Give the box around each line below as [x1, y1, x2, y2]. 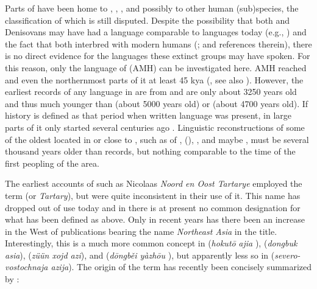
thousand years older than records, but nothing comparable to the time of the [5, 145, 296, 158]
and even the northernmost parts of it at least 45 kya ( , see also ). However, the [5, 73, 304, 86]
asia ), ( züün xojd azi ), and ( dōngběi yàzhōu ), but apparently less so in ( [5, 248, 275, 261]
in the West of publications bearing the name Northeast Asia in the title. [5, 225, 277, 237]
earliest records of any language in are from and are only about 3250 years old [5, 85, 297, 98]
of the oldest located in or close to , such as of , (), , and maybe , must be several [5, 133, 309, 145]
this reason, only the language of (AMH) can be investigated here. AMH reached [5, 61, 307, 74]
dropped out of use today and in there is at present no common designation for [5, 201, 301, 214]
